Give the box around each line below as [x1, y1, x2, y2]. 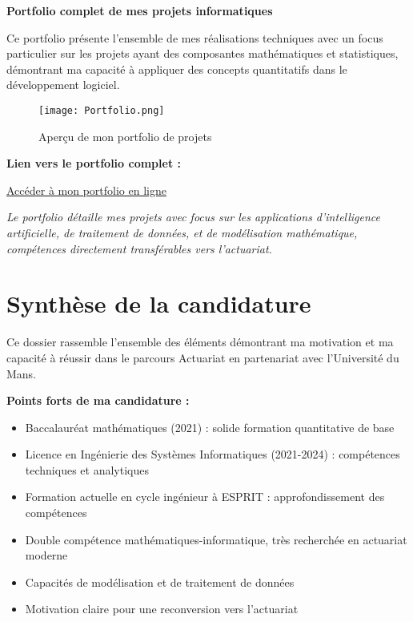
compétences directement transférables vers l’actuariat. [6, 240, 272, 256]
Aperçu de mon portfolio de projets [38, 127, 212, 144]
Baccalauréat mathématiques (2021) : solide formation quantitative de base [25, 418, 395, 435]
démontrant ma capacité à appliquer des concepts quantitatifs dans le [6, 60, 347, 77]
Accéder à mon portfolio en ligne [6, 181, 166, 198]
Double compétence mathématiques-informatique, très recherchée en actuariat [25, 531, 407, 547]
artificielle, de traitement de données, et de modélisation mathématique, [6, 224, 358, 240]
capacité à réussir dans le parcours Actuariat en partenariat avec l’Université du [6, 349, 399, 366]
